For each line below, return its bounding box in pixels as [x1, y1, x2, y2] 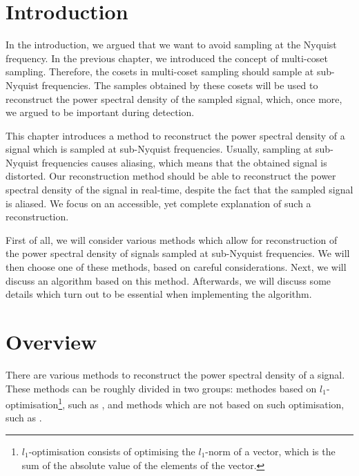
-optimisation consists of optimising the [28, 444, 195, 458]
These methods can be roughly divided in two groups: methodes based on [6, 381, 317, 395]
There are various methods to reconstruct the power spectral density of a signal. [6, 367, 345, 381]
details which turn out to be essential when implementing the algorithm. [6, 287, 312, 301]
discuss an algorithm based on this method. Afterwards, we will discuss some [6, 273, 331, 287]
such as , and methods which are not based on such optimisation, [68, 397, 345, 411]
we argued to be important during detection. [6, 105, 195, 120]
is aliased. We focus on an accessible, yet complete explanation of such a [6, 196, 311, 210]
